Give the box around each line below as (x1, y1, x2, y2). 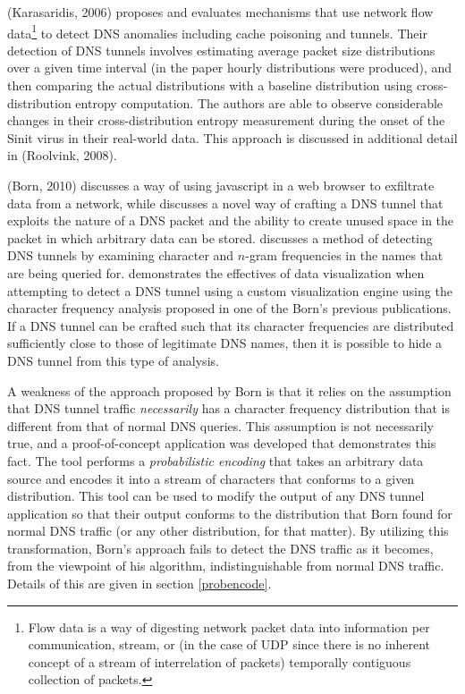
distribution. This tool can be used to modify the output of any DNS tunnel (7, 487, 425, 505)
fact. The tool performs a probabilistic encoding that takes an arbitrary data (7, 451, 424, 470)
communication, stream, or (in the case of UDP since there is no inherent (28, 635, 430, 654)
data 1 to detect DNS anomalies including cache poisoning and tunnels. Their (7, 21, 427, 42)
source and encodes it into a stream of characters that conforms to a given (7, 469, 415, 487)
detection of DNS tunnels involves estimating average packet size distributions (7, 40, 435, 59)
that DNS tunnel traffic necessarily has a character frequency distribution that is (7, 399, 450, 418)
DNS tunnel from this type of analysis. (7, 351, 219, 369)
